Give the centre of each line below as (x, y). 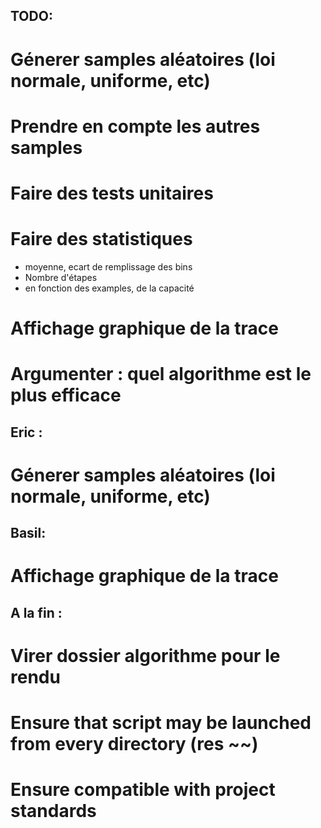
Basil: (28, 533)
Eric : (26, 432)
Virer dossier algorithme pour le (145, 656)
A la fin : (36, 612)
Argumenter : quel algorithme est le (161, 374)
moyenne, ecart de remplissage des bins (108, 266)
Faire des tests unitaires (112, 193)
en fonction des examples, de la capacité (109, 288)
